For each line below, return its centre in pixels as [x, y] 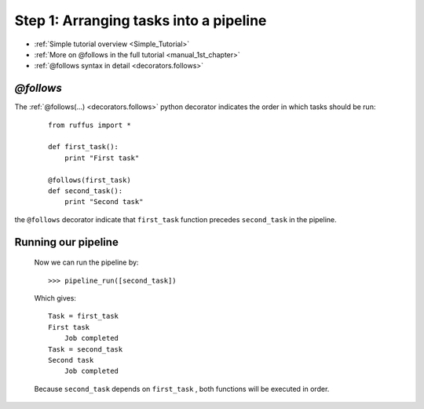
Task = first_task [84, 316]
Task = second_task [86, 349]
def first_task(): [84, 147]
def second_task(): [86, 191]
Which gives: [55, 298]
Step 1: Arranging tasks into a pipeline [141, 20]
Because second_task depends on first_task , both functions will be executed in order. [182, 389]
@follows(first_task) [90, 180]
